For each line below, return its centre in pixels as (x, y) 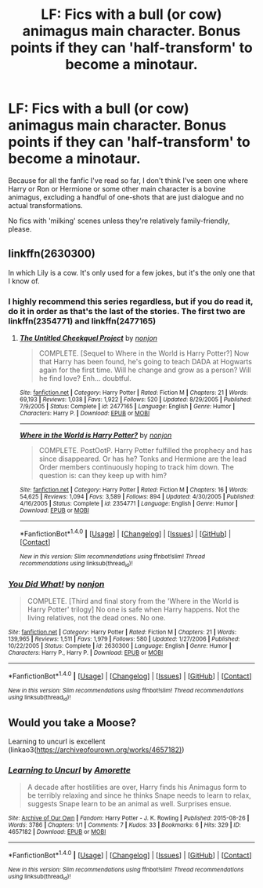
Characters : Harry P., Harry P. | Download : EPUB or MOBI (86, 653)
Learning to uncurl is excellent (57, 742)
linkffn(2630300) (52, 254)
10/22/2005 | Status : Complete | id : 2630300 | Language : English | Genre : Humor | (120, 646)
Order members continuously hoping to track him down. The (137, 467)
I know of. (24, 281)
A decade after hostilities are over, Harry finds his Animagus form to (137, 788)
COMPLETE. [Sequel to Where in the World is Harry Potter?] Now (144, 353)
